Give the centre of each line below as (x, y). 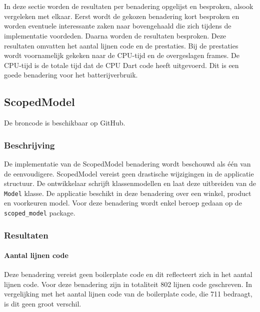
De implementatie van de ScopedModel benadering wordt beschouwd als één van (127, 163)
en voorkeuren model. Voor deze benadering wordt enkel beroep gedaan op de (123, 203)
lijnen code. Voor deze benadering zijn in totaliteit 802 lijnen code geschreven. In (128, 284)
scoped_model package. (40, 212)
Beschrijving (29, 145)
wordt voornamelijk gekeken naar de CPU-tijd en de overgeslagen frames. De (122, 55)
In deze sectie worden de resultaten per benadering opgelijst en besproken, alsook (129, 6)
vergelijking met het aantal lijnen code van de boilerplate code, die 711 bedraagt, (128, 294)
